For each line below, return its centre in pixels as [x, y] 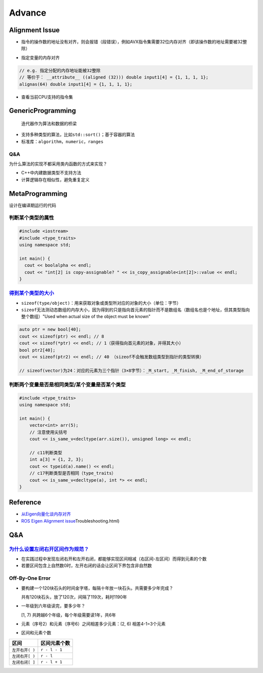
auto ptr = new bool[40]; [50, 329]
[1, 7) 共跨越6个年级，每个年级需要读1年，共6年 [69, 615]
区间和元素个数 [36, 633]
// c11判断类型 [46, 452]
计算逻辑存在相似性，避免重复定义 [55, 179]
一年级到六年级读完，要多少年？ [53, 606]
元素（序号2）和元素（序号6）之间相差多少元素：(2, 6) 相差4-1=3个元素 [93, 624]
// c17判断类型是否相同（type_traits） [73, 473]
